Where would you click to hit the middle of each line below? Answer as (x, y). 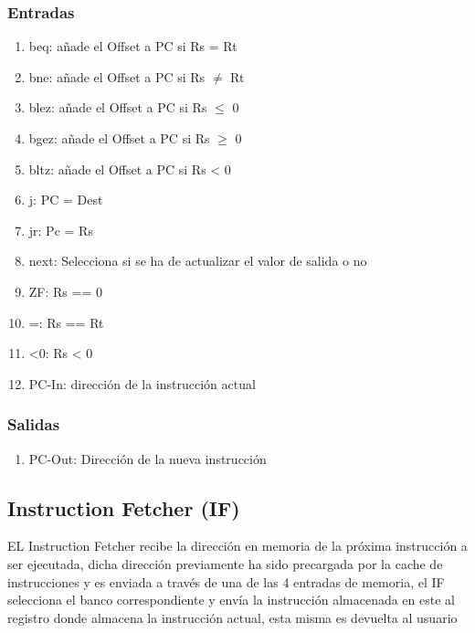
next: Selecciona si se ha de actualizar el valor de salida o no (198, 261)
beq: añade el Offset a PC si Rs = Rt (133, 46)
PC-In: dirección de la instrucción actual (142, 383)
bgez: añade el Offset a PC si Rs (119, 138)
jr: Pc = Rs (61, 230)
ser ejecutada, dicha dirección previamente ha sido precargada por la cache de (225, 563)
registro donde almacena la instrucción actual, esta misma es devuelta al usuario (232, 617)
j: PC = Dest (66, 200)
